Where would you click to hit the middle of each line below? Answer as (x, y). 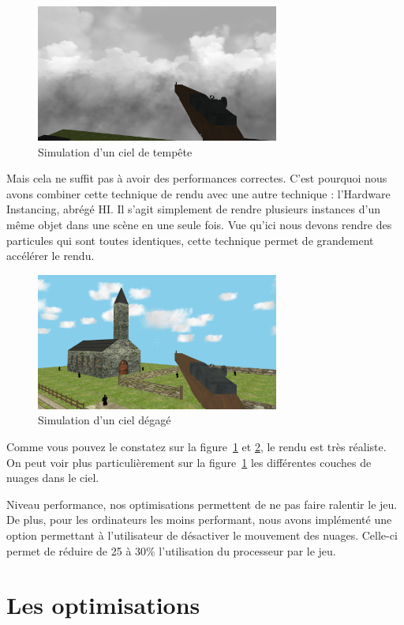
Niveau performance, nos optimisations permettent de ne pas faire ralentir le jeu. (202, 504)
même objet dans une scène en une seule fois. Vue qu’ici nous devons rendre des (199, 225)
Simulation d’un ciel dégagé (105, 420)
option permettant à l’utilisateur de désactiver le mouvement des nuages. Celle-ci (202, 535)
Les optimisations (103, 605)
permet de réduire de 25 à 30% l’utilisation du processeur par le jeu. (171, 550)
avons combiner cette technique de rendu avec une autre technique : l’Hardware (198, 193)
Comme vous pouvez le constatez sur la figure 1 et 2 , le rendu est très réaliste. (196, 447)
